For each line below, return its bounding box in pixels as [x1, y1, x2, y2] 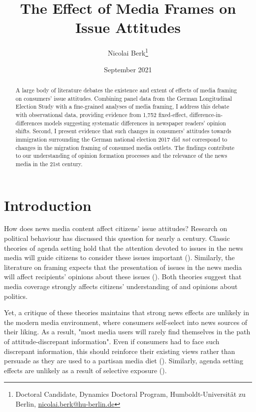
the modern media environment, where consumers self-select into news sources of [4, 317, 248, 327]
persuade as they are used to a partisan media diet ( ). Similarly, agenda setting [4, 355, 243, 366]
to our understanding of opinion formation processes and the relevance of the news [15, 151, 227, 160]
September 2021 [104, 64, 152, 74]
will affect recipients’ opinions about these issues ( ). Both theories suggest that [4, 271, 242, 282]
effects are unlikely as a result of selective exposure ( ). [4, 365, 167, 375]
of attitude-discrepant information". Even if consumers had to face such [4, 336, 220, 346]
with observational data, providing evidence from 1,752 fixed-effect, [15, 110, 188, 118]
